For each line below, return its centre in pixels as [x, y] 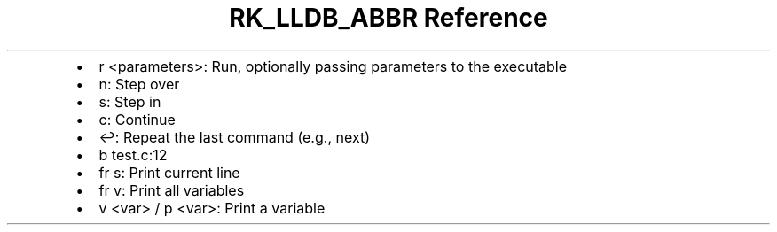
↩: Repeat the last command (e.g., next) [235, 137]
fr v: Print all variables [172, 190]
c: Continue [137, 119]
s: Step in [130, 101]
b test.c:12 [133, 155]
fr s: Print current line [169, 172]
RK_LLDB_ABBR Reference [388, 18]
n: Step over [139, 84]
